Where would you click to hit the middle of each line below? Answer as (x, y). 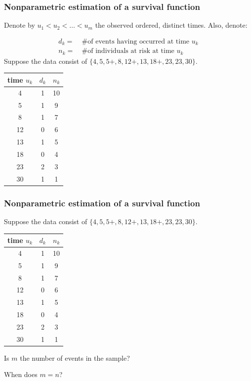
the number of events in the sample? (75, 357)
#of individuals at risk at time (128, 51)
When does (21, 374)
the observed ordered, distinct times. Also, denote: (171, 25)
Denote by (20, 25)
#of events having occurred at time (136, 41)
